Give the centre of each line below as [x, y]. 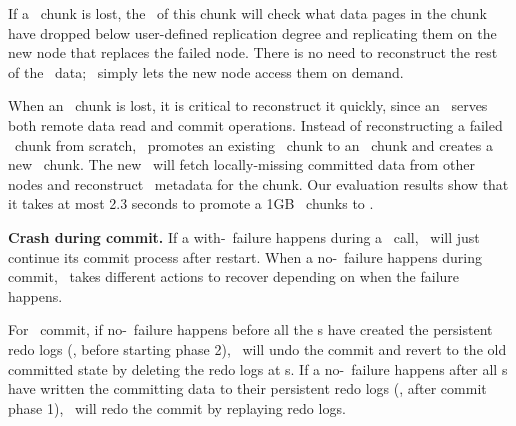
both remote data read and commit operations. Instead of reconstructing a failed [255, 124]
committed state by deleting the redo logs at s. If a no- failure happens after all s [258, 368]
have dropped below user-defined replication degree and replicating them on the [252, 32]
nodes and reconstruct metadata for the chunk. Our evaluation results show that [258, 183]
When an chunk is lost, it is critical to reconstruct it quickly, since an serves [248, 105]
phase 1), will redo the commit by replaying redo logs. [177, 407]
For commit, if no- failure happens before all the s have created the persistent [250, 329]
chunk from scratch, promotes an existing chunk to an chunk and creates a [254, 144]
